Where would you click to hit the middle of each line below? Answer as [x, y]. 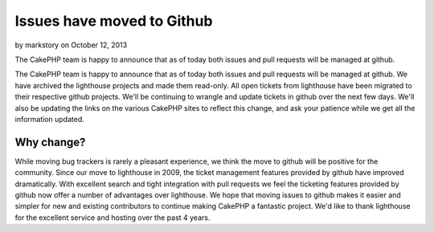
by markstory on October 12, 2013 [71, 45]
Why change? [50, 142]
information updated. [49, 119]
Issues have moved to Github [114, 21]
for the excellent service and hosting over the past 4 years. [113, 218]
